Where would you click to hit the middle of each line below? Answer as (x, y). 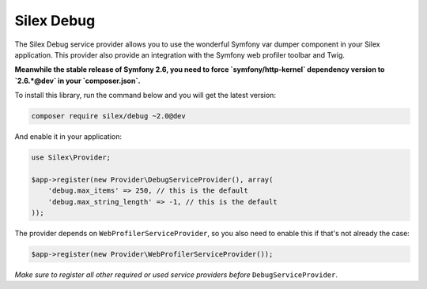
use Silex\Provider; (71, 158)
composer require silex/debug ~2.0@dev (108, 116)
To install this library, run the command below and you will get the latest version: (145, 96)
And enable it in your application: (68, 137)
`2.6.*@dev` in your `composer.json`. (77, 81)
